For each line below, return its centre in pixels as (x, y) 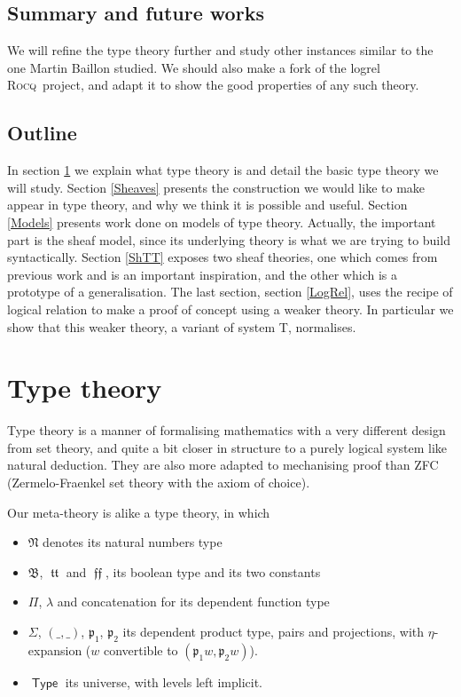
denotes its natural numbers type (133, 542)
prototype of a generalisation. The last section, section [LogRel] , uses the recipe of (230, 292)
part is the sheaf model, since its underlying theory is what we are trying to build (229, 239)
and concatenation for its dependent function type (193, 602)
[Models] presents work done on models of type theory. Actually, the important (222, 222)
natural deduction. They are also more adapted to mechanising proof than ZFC (223, 465)
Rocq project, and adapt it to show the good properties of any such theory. (213, 85)
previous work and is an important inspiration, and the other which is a (202, 274)
